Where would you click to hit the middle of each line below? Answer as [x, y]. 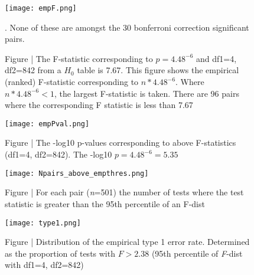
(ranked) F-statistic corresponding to [72, 82]
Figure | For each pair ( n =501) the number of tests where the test [124, 192]
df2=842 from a [33, 70]
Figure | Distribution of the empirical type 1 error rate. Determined [127, 242]
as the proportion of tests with [60, 253]
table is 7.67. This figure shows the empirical [158, 70]
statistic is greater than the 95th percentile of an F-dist [105, 203]
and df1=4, [216, 58]
